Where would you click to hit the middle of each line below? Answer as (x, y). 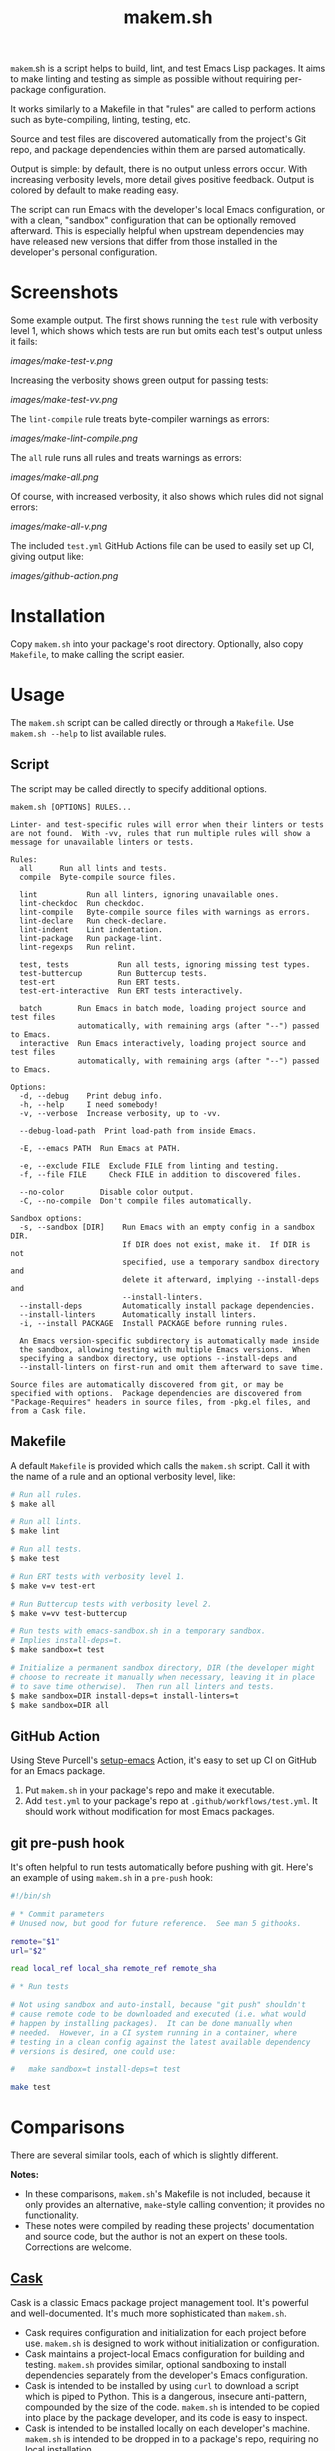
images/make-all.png (54, 477)
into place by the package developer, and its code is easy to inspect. (166, 2417)
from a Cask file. (48, 1411)
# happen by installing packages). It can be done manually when (151, 2023)
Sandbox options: (46, 1218)
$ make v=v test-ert (53, 1586)
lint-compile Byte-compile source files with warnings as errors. (165, 912)
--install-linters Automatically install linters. (138, 1314)
